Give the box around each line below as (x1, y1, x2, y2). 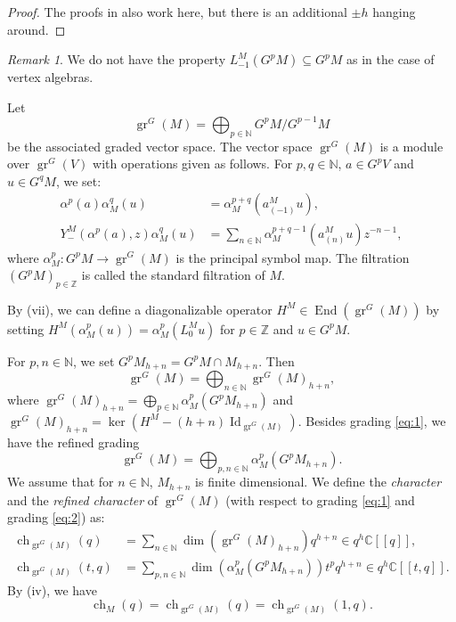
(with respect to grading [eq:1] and (225, 490, 415, 509)
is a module (379, 136, 444, 155)
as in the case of (346, 50, 435, 69)
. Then (258, 351, 295, 370)
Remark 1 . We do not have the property (7, 50, 226, 69)
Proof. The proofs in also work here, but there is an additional (7, 3, 347, 20)
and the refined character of (7, 490, 159, 509)
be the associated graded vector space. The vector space (7, 136, 313, 155)
